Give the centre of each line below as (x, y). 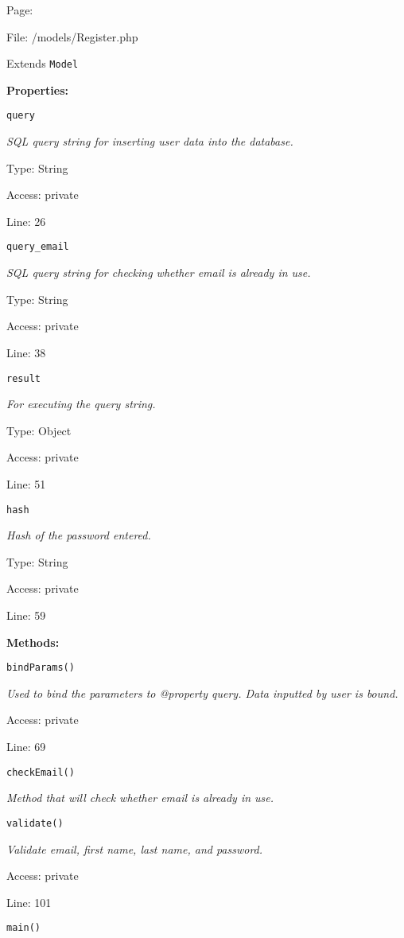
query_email (38, 247)
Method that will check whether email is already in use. (140, 798)
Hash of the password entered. (79, 535)
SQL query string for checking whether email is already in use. (159, 272)
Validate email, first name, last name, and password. (135, 848)
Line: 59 (26, 615)
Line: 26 (26, 221)
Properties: (38, 90)
